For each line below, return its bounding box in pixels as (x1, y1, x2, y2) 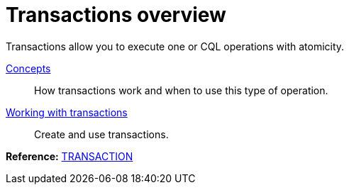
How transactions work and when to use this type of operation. (34, 84, 328, 96)
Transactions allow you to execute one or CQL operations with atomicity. (6, 40, 345, 52)
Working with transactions (6, 106, 128, 118)
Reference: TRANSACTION (6, 150, 133, 162)
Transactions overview (6, 3, 226, 27)
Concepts (6, 62, 51, 74)
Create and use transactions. (34, 128, 169, 140)
